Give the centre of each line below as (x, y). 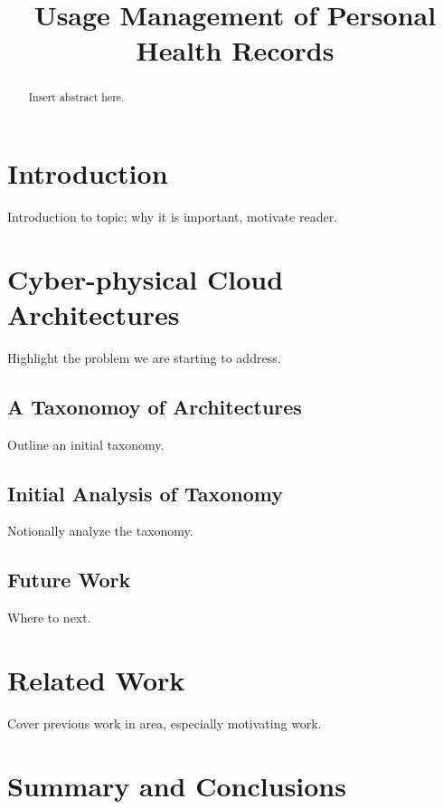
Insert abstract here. (76, 97)
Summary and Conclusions (177, 785)
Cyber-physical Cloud (146, 278)
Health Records (235, 50)
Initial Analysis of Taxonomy (146, 493)
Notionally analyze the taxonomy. (100, 531)
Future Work (69, 580)
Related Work (96, 680)
